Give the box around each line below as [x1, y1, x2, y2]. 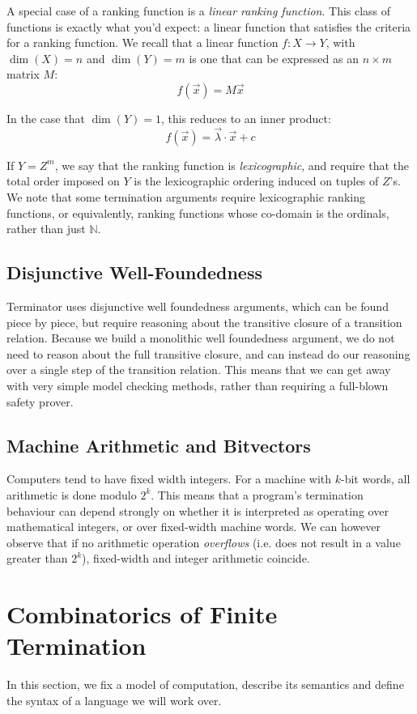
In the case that [6, 109, 85, 126]
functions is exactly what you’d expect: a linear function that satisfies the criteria [6, 18, 411, 35]
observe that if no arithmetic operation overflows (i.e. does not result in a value [6, 533, 401, 550]
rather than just [6, 220, 86, 237]
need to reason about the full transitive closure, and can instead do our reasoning [6, 345, 411, 362]
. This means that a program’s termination [151, 486, 364, 503]
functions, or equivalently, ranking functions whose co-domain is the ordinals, [6, 204, 389, 221]
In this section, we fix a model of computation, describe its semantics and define [6, 676, 404, 693]
